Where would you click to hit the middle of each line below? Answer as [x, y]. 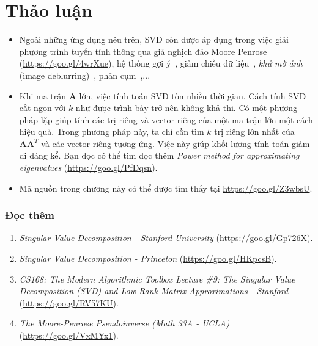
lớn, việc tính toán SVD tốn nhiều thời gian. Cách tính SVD [193, 96]
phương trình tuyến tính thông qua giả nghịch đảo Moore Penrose [143, 51]
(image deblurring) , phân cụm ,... [85, 75]
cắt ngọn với [43, 108]
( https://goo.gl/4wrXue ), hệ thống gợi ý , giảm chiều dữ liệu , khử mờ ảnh [161, 63]
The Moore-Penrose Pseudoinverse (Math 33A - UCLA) [124, 323]
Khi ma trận [43, 96]
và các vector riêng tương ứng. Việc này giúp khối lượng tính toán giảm [176, 143]
